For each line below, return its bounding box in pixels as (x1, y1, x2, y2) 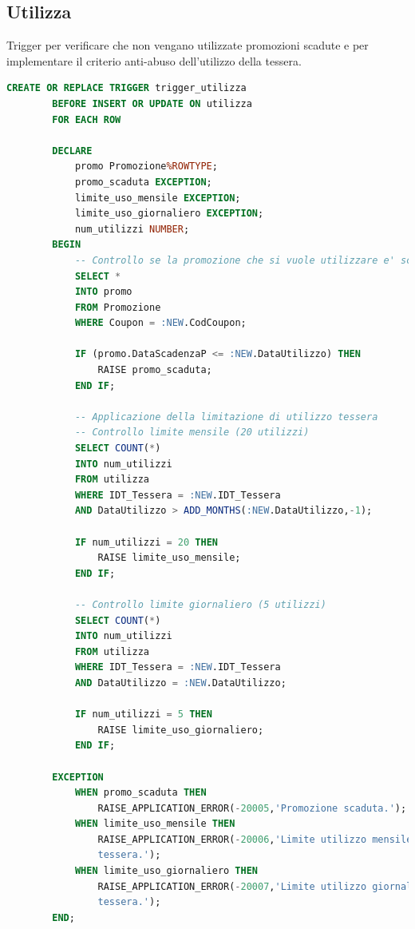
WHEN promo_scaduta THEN (74, 787, 207, 799)
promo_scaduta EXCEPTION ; (74, 176, 212, 188)
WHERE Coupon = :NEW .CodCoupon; (74, 317, 247, 329)
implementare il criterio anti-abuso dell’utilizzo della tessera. (6, 52, 302, 69)
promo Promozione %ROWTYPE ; (74, 161, 218, 173)
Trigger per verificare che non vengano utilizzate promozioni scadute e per (6, 37, 369, 54)
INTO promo (74, 286, 132, 298)
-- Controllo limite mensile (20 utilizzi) (74, 427, 310, 439)
